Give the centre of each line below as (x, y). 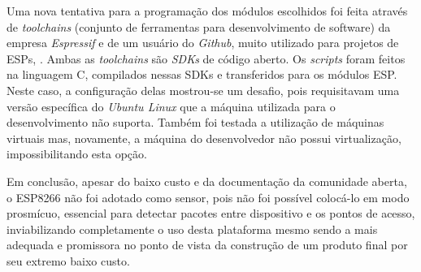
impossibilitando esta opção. (77, 154)
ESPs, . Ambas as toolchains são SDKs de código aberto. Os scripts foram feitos (206, 58)
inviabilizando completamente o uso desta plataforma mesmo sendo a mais (192, 229)
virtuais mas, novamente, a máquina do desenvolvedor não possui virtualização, (204, 138)
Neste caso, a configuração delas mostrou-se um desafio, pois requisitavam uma (203, 90)
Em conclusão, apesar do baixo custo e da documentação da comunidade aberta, (207, 181)
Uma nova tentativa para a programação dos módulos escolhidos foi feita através (207, 11)
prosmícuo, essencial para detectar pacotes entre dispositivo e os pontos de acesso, (211, 213)
